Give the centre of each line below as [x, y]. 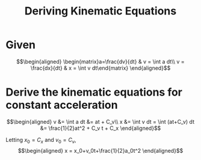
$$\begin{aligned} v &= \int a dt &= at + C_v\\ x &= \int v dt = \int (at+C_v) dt [100, 122]
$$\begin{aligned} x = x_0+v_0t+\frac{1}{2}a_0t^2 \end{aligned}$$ [100, 150]
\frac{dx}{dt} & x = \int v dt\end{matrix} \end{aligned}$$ [100, 68]
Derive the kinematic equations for [94, 92]
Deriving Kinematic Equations [100, 11]
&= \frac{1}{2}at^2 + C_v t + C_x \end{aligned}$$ [100, 128]
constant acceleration [62, 105]
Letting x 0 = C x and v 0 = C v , [41, 140]
